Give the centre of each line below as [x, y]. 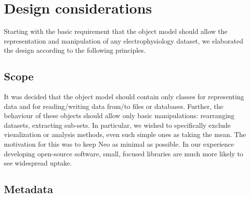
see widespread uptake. [38, 163]
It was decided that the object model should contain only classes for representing [124, 97]
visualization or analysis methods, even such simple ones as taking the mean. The [125, 134]
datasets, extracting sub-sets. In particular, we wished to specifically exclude [117, 125]
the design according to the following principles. [75, 50]
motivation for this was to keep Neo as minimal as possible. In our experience [119, 144]
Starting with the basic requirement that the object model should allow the [116, 31]
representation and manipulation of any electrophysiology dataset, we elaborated [124, 40]
